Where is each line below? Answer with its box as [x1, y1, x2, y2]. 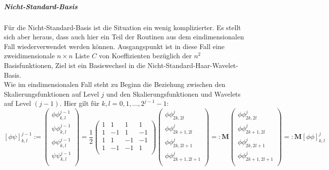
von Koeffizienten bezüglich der [99, 51, 192, 61]
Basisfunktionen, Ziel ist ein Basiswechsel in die [4, 60, 145, 70]
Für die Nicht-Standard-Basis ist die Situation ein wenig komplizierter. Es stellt [4, 22, 241, 32]
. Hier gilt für [59, 98, 100, 108]
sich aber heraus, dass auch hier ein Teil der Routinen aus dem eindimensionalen [4, 32, 244, 42]
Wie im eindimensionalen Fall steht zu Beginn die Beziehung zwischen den [4, 79, 225, 89]
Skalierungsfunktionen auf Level [4, 88, 99, 99]
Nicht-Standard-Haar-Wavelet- [147, 60, 238, 70]
